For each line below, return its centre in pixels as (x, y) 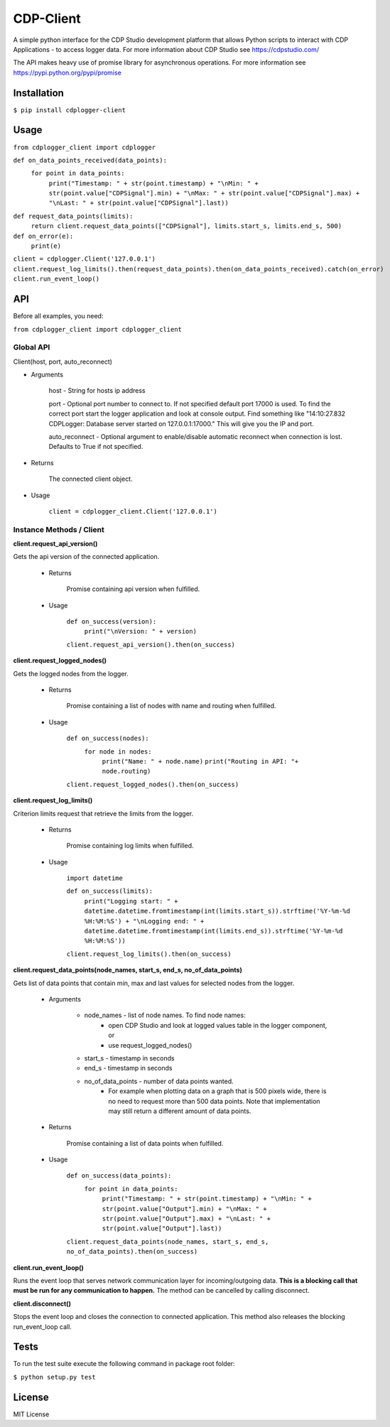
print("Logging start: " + (131, 901)
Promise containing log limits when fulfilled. (130, 846)
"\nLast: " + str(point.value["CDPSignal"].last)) (139, 203)
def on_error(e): (43, 236)
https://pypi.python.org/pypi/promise (67, 72)
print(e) (46, 246)
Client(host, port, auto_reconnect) (63, 362)
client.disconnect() (42, 1303)
